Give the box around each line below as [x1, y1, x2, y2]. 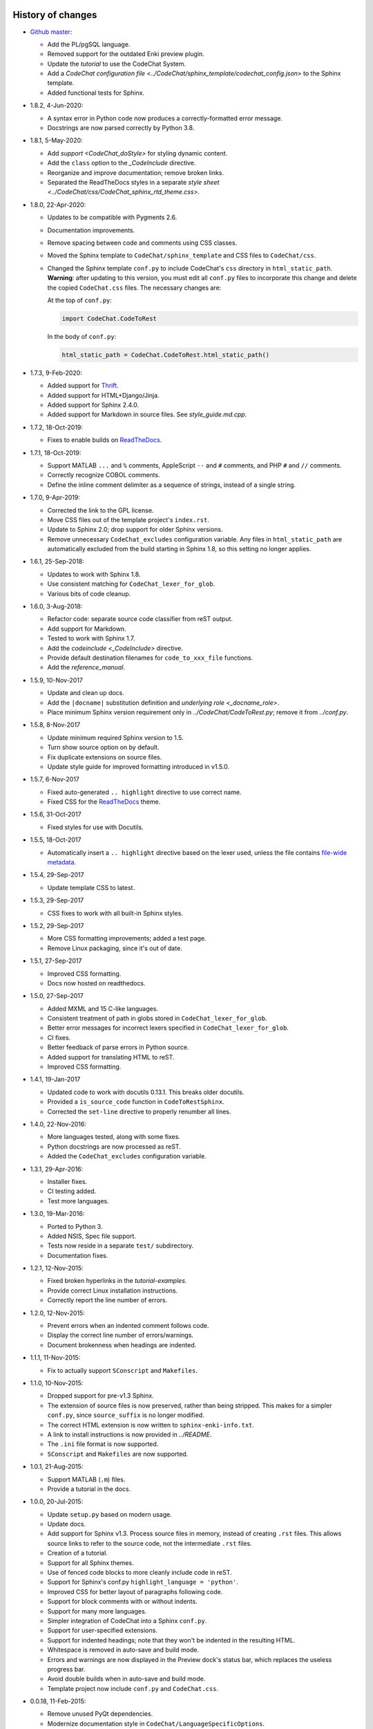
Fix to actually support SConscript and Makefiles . [47, 1366, 198, 1374]
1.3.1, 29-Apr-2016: [30, 1165, 84, 1173]
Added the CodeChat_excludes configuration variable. [47, 1152, 207, 1161]
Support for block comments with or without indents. [47, 1598, 198, 1606]
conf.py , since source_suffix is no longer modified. [47, 1411, 204, 1419]
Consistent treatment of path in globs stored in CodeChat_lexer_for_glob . [47, 1014, 267, 1023]
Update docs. [47, 1520, 86, 1528]
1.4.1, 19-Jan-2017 [30, 1075, 81, 1084]
